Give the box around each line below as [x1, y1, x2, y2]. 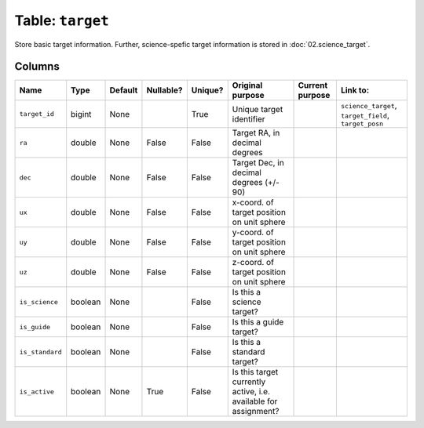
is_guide [19, 322, 51, 331]
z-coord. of [232, 257, 275, 268]
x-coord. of [232, 197, 274, 208]
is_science [19, 298, 59, 306]
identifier [232, 114, 266, 125]
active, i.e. [232, 386, 271, 397]
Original [232, 80, 263, 91]
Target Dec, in [232, 158, 284, 169]
